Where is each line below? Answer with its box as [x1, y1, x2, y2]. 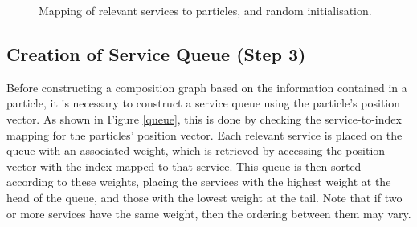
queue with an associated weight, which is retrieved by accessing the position [6, 142, 386, 159]
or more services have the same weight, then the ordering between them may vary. [6, 205, 411, 221]
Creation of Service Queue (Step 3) [6, 41, 306, 66]
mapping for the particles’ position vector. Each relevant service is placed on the [6, 126, 403, 143]
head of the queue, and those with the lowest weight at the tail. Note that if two [6, 188, 403, 205]
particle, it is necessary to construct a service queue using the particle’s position [6, 95, 400, 111]
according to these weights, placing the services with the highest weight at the [6, 173, 391, 190]
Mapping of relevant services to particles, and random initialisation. [39, 2, 372, 18]
